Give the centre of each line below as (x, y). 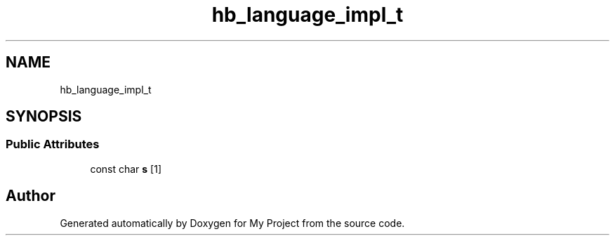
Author (31, 196)
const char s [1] (126, 169)
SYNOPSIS (44, 117)
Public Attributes (53, 144)
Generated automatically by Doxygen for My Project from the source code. (232, 223)
